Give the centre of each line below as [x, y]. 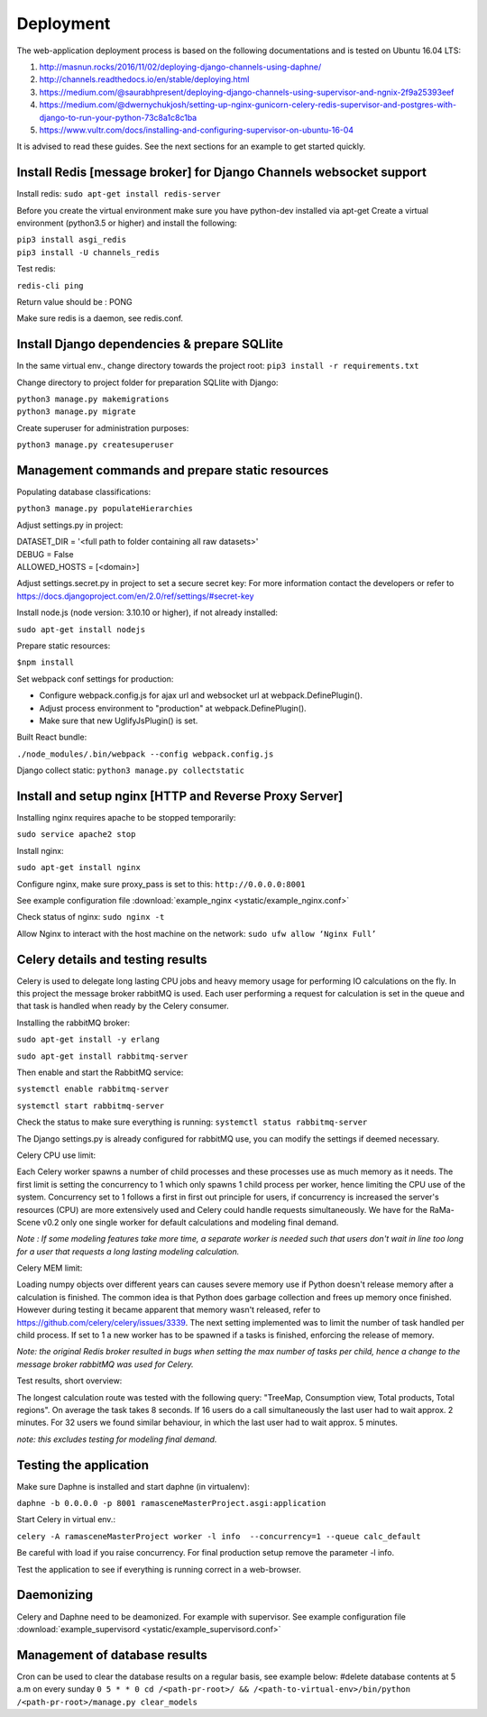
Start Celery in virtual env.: [66, 1520]
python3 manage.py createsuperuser [96, 445]
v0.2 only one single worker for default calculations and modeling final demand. [190, 1222]
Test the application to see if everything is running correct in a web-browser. [159, 1569]
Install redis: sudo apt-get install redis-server [119, 194]
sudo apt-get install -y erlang [88, 1040]
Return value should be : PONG [74, 301]
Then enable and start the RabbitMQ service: [100, 1072]
